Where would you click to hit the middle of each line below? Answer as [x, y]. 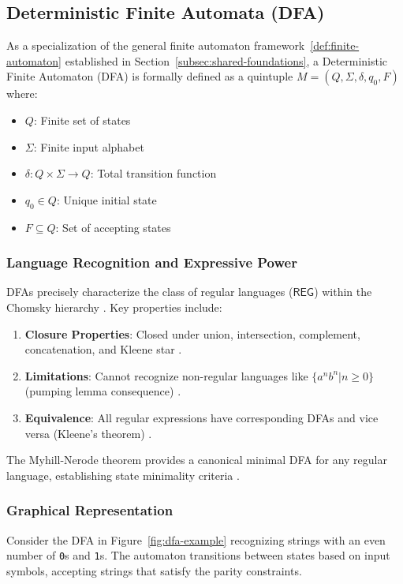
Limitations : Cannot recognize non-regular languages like [166, 375]
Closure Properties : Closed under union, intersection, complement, [192, 333]
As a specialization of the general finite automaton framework [156, 45]
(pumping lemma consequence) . [103, 391]
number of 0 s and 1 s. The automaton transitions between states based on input [198, 555]
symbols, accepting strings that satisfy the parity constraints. [154, 570]
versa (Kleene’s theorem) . [88, 433]
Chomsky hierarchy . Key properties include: [114, 307]
